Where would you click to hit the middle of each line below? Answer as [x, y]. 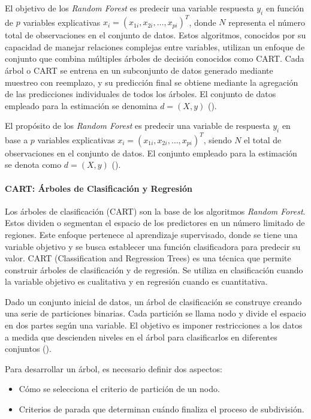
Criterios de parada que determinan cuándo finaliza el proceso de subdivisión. [161, 409]
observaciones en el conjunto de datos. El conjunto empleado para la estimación [151, 153]
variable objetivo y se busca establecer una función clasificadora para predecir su [153, 246]
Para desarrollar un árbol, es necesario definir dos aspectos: [114, 368]
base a [16, 139]
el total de [263, 139]
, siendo [218, 139]
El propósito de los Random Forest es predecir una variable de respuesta [138, 126]
